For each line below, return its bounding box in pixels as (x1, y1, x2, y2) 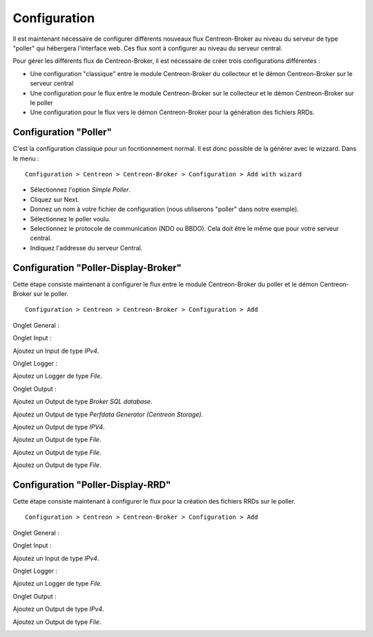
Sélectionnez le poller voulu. (30, 214, 111, 223)
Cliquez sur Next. (30, 195, 79, 203)
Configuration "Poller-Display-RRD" (12, 479, 171, 490)
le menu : (12, 154, 39, 163)
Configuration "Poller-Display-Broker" (12, 261, 182, 273)
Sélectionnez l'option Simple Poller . (30, 185, 131, 194)
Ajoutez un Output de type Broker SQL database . (12, 398, 153, 406)
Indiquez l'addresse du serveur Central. (30, 243, 143, 252)
